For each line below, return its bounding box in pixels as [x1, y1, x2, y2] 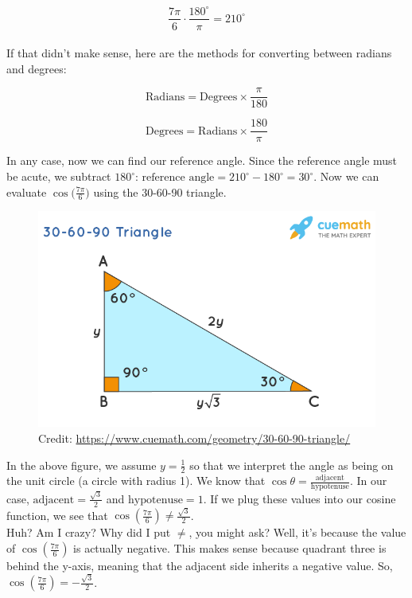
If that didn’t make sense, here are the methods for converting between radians [6, 45, 392, 61]
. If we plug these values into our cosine [203, 490, 396, 506]
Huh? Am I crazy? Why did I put [6, 524, 171, 541]
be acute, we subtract [6, 168, 111, 185]
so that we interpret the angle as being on [189, 456, 394, 473]
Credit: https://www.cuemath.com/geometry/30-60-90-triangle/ [38, 429, 351, 446]
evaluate [6, 183, 47, 200]
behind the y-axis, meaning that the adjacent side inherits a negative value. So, [6, 557, 393, 574]
